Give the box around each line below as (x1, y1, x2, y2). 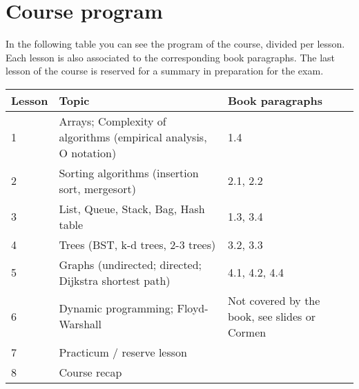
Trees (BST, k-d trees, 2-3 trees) (59, 236, 216, 252)
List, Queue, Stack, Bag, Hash (59, 200, 205, 217)
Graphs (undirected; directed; (59, 256, 202, 272)
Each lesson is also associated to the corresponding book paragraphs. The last (6, 50, 336, 64)
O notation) (59, 144, 117, 161)
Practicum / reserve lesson (59, 343, 187, 360)
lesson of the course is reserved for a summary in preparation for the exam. (6, 63, 324, 78)
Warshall (59, 316, 101, 332)
